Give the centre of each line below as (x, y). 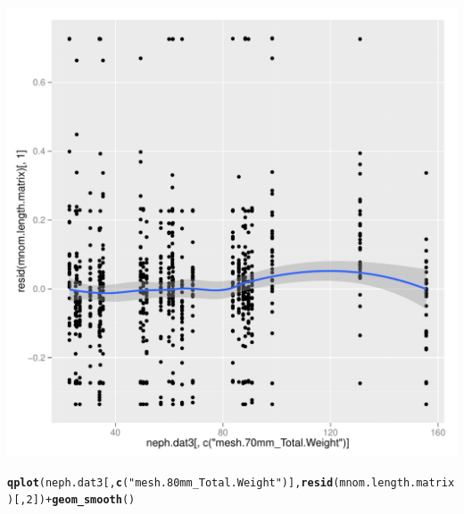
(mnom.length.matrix (394, 482)
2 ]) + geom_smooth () (81, 500)
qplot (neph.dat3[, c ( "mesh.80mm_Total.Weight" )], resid (170, 482)
